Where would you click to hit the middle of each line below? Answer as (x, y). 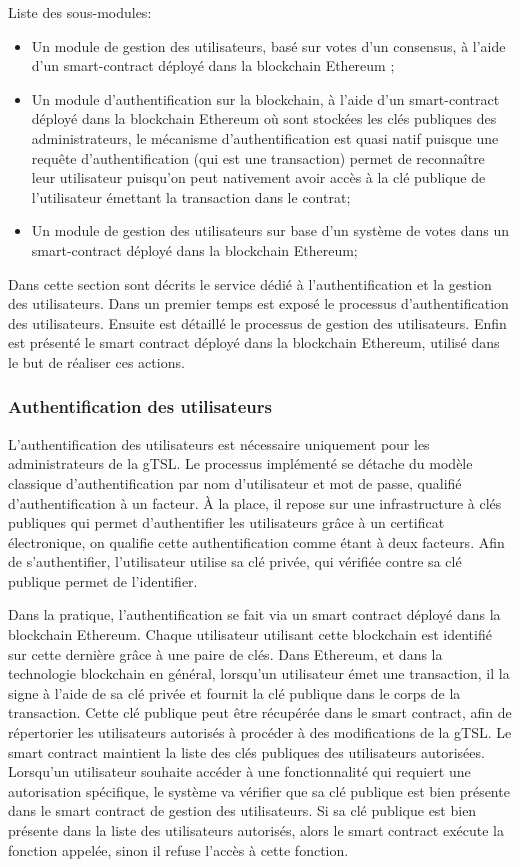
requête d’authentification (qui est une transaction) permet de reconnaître (258, 157)
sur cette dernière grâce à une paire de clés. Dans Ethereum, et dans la (225, 653)
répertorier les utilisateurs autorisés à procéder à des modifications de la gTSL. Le (260, 732)
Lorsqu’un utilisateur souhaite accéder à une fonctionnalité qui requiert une (239, 771)
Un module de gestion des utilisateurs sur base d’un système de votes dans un (270, 230)
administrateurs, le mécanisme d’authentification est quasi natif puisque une (265, 137)
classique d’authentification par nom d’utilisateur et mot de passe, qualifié (235, 482)
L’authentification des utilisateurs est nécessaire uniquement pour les (219, 443)
